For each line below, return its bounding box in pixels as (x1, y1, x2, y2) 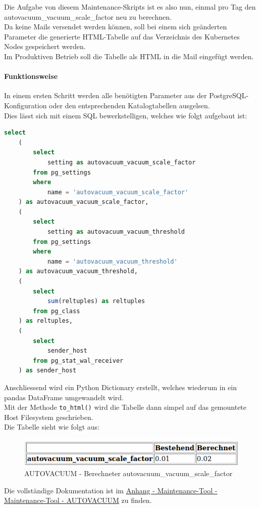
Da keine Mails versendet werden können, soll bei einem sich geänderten (4, 21, 227, 32)
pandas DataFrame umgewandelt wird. (4, 392, 124, 402)
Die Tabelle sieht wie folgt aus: (4, 421, 99, 432)
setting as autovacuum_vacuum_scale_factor (47, 158, 196, 166)
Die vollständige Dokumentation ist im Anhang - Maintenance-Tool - (4, 485, 218, 495)
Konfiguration (4, 100, 47, 110)
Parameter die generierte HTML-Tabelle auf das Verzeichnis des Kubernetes (4, 31, 240, 41)
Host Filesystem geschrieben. (4, 411, 93, 422)
